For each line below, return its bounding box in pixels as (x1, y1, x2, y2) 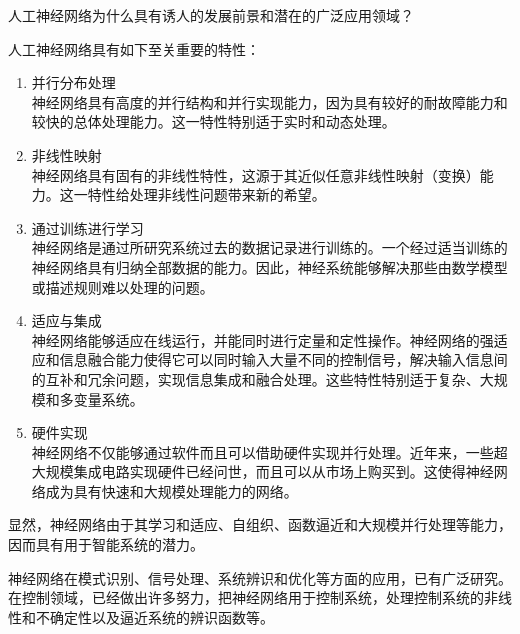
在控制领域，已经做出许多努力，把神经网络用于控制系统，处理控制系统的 (8, 587, 484, 608)
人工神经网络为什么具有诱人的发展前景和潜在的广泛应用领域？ (8, 5, 414, 25)
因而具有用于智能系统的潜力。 (8, 534, 204, 555)
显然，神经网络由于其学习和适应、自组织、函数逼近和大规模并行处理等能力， (8, 514, 512, 535)
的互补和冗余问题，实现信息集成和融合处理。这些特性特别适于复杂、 (31, 368, 480, 389)
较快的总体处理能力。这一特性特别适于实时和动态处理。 (31, 111, 396, 132)
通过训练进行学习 (31, 217, 144, 238)
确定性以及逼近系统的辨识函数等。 (49, 606, 274, 627)
